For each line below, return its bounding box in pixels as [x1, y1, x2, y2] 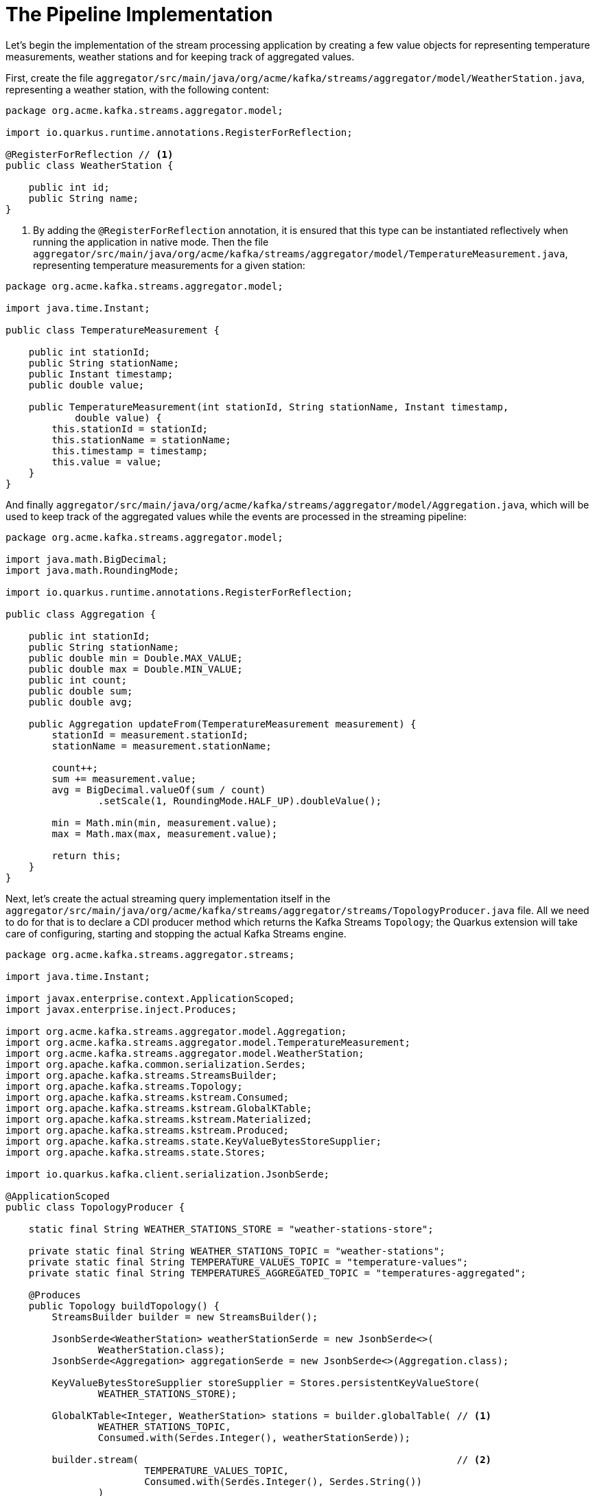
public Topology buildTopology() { [28, 1300, 220, 1311]
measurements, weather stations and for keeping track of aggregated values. [5, 50, 355, 62]
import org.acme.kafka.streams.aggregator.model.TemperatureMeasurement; [5, 1036, 411, 1048]
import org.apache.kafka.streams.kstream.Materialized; [5, 1113, 312, 1125]
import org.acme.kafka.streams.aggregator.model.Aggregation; [5, 1025, 347, 1037]
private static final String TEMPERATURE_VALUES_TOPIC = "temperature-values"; [28, 1256, 469, 1267]
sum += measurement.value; [51, 773, 197, 784]
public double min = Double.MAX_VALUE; [28, 652, 243, 664]
